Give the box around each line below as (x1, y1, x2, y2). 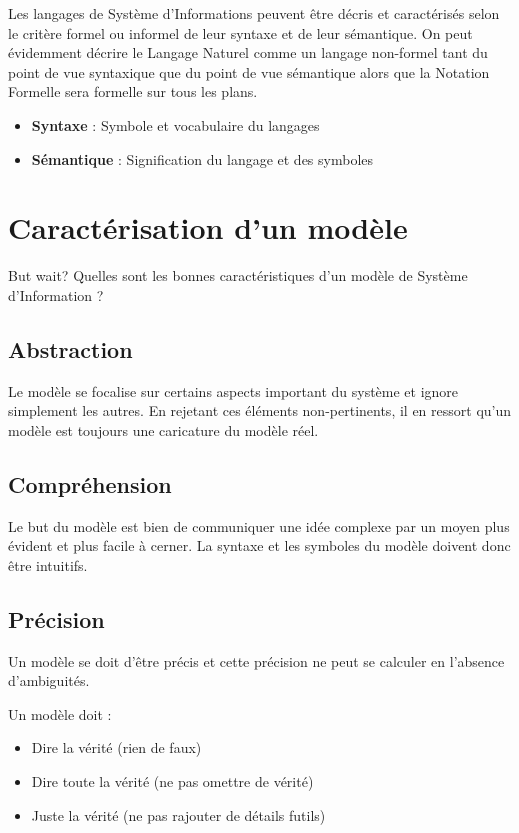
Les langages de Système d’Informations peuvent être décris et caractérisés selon (8, 3, 500, 23)
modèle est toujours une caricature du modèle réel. (8, 419, 319, 440)
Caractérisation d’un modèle (8, 207, 408, 248)
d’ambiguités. (8, 670, 90, 691)
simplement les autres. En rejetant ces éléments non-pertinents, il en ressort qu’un (8, 400, 512, 421)
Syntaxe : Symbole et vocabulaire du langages (31, 114, 320, 135)
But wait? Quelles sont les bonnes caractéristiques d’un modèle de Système (8, 265, 468, 286)
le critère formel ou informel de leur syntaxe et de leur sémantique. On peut (8, 22, 473, 43)
